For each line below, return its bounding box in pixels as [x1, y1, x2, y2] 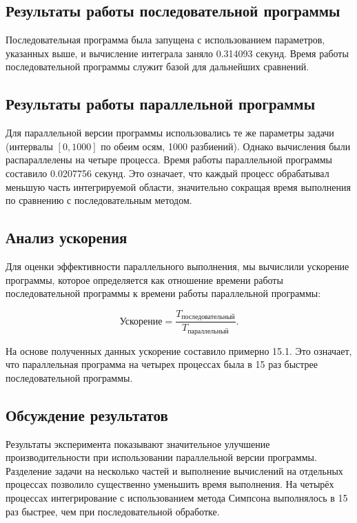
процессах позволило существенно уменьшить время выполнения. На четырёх [6, 477, 334, 491]
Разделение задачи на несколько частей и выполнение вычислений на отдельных [6, 463, 343, 478]
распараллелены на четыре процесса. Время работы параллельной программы [6, 152, 333, 167]
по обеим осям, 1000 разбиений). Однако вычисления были [101, 139, 351, 153]
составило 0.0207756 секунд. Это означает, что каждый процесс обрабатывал [6, 165, 329, 180]
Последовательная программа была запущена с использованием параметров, [6, 32, 325, 47]
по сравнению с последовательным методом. [6, 193, 192, 207]
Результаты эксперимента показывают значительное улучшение [6, 436, 270, 451]
